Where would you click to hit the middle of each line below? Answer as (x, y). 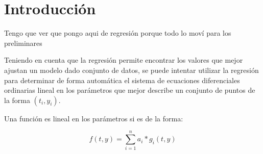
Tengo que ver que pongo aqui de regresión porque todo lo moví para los (118, 33)
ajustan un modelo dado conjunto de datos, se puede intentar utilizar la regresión (131, 70)
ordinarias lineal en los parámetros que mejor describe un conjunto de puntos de (130, 90)
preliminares (23, 43)
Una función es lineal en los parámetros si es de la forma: (94, 118)
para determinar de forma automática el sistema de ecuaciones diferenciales (122, 80)
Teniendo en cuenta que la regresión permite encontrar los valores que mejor (124, 60)
